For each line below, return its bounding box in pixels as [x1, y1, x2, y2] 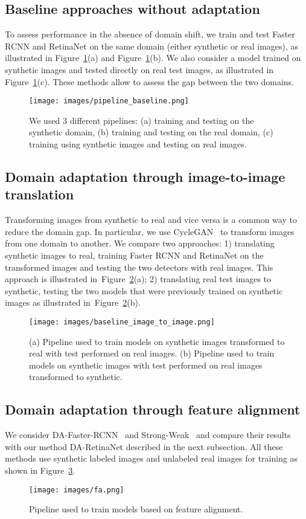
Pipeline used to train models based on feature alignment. [29, 503, 243, 515]
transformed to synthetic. [29, 370, 123, 383]
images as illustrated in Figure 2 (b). [5, 296, 141, 309]
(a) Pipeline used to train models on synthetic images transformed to [29, 335, 285, 347]
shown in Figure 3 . [5, 463, 75, 476]
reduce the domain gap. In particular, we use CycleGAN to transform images [5, 225, 295, 237]
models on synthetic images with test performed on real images [29, 358, 263, 371]
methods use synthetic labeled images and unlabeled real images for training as [5, 452, 298, 465]
